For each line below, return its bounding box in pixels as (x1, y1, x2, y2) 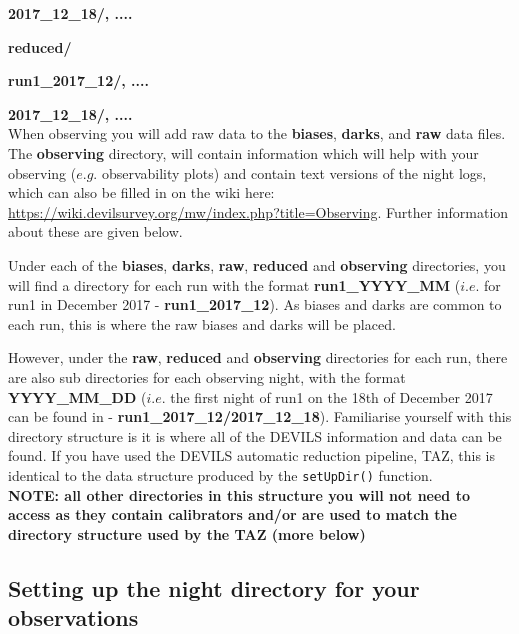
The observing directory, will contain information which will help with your (8, 142, 479, 163)
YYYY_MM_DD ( (8, 386, 147, 407)
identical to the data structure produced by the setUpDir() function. (8, 464, 433, 485)
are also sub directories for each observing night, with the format (8, 366, 406, 387)
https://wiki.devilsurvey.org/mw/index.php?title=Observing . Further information (8, 201, 509, 222)
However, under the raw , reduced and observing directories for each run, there (8, 347, 508, 368)
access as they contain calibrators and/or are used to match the (8, 504, 457, 525)
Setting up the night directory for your (8, 572, 420, 603)
